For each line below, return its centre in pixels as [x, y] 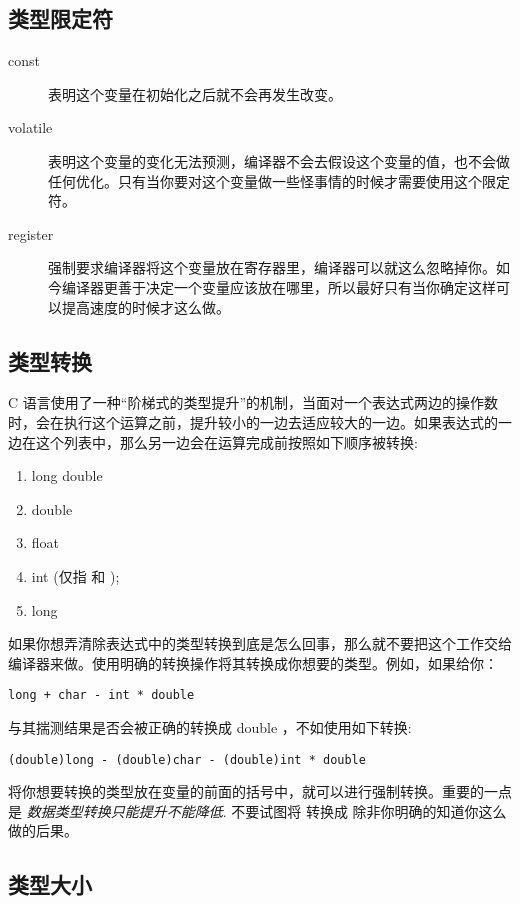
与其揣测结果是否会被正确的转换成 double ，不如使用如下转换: [210, 726]
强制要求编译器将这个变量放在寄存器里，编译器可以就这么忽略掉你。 [272, 267]
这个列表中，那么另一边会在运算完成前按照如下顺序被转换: [226, 441]
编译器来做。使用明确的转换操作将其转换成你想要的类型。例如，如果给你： [253, 662]
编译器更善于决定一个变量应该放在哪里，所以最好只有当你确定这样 [278, 286]
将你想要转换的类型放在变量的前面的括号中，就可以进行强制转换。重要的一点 [260, 791]
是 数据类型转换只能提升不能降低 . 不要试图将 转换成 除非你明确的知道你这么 [257, 810]
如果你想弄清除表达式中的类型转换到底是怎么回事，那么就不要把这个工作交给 [260, 643]
